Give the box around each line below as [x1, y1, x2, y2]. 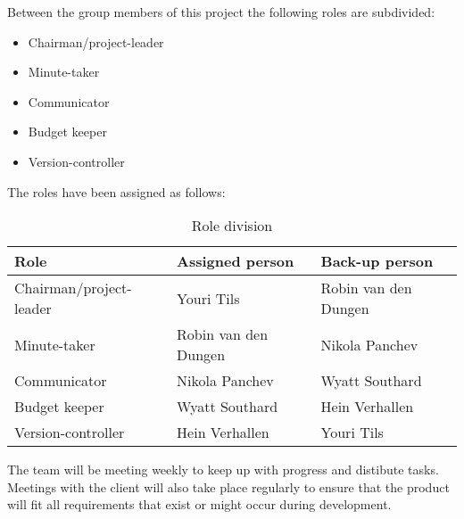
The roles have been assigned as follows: [7, 182, 226, 201]
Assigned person [177, 251, 294, 272]
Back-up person [320, 251, 434, 272]
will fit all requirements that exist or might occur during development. [7, 495, 392, 514]
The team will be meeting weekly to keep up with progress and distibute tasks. [7, 460, 439, 479]
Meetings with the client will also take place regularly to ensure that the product [7, 477, 450, 496]
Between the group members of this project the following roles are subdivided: [7, 3, 435, 21]
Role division [191, 215, 273, 236]
